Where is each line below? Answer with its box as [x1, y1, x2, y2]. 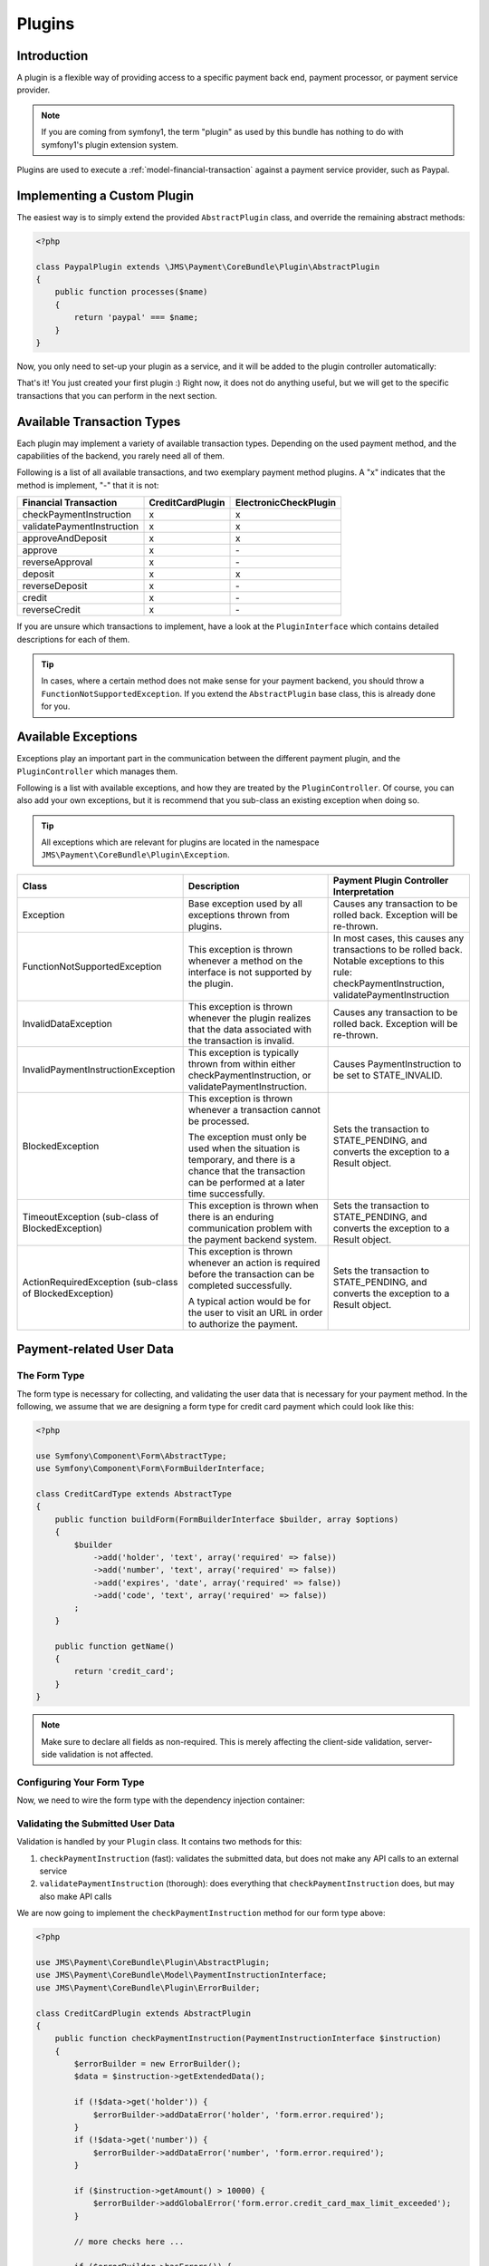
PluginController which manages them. [16, 766, 178, 777]
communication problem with [187, 1222, 312, 1235]
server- [404, 1736, 433, 1747]
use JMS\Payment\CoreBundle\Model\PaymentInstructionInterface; [35, 1970, 328, 1980]
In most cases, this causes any [332, 932, 465, 944]
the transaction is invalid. [187, 1034, 295, 1047]
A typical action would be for [187, 1294, 312, 1307]
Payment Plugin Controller [332, 874, 449, 886]
